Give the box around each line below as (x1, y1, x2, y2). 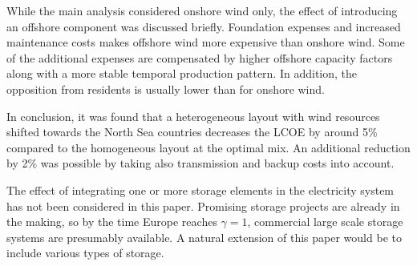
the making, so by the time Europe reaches (6, 213, 217, 230)
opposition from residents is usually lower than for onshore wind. (6, 80, 325, 97)
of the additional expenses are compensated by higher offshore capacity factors (6, 49, 393, 66)
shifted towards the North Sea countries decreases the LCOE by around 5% (6, 123, 378, 140)
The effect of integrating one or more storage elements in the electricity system (6, 181, 395, 198)
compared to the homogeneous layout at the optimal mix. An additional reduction (6, 139, 411, 155)
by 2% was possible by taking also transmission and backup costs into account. (6, 155, 395, 171)
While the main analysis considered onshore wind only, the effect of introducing (6, 2, 398, 18)
